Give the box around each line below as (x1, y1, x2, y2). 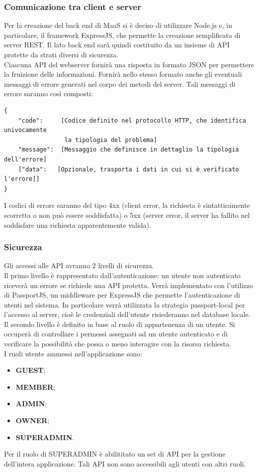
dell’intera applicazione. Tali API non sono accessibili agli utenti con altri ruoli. (4, 458, 246, 469)
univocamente (4, 127, 47, 134)
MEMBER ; (15, 381, 55, 392)
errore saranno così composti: (4, 88, 93, 99)
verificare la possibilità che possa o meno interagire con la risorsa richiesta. (4, 338, 231, 349)
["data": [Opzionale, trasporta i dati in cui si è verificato (18, 165, 239, 173)
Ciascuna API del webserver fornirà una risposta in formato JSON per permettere (4, 59, 255, 69)
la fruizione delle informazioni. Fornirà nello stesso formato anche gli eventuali (4, 69, 242, 79)
